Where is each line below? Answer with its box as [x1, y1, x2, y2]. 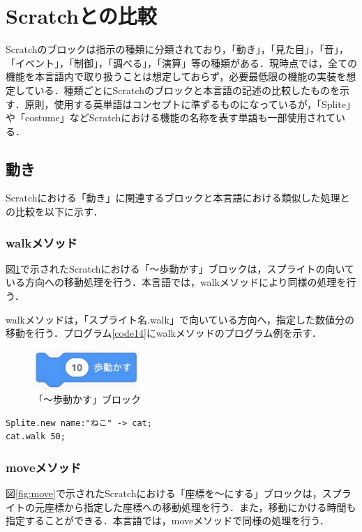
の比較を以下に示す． [6, 204, 103, 219]
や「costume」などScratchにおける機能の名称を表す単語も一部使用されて [6, 110, 335, 125]
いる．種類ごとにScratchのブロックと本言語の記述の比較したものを [34, 82, 340, 97]
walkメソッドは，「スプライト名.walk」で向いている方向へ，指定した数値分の [6, 312, 355, 326]
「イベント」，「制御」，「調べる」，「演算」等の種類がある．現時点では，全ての [6, 55, 357, 70]
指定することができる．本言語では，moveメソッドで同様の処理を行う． [6, 513, 330, 528]
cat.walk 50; [6, 432, 66, 442]
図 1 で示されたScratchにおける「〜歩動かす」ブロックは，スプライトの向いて [6, 261, 355, 275]
